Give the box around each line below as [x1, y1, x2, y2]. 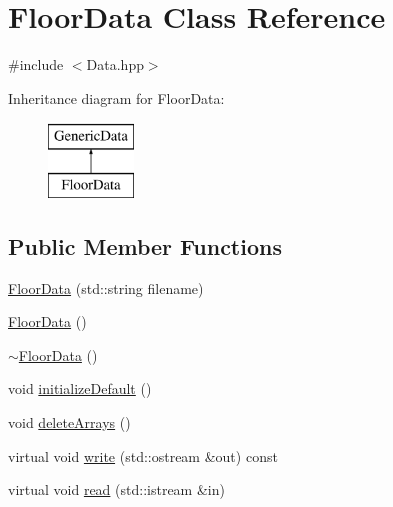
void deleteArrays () [8, 412, 131, 433]
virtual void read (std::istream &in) [8, 479, 225, 500]
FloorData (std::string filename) [8, 277, 204, 298]
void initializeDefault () [8, 378, 152, 399]
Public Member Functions [8, 230, 282, 261]
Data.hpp [86, 54, 144, 75]
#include [8, 54, 64, 75]
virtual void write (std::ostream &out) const [8, 445, 278, 466]
